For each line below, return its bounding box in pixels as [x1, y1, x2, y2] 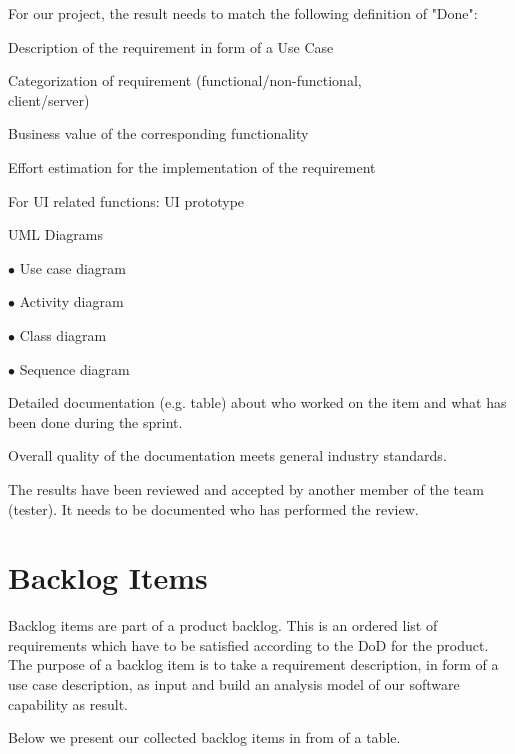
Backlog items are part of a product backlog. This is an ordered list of [8, 615, 438, 636]
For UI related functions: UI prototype [8, 190, 245, 211]
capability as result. [8, 693, 128, 714]
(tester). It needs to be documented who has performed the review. [8, 498, 419, 519]
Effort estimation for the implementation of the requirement [8, 156, 376, 177]
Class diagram [19, 324, 107, 345]
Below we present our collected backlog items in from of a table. [8, 727, 401, 748]
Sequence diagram [19, 358, 130, 379]
